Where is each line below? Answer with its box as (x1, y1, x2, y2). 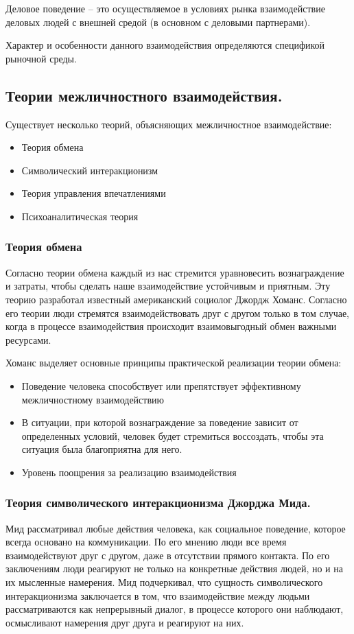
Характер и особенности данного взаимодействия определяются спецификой (5, 38, 325, 52)
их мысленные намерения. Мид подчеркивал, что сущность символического (5, 575, 323, 589)
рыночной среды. (5, 51, 77, 65)
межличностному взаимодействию (21, 392, 165, 406)
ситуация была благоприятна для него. (21, 442, 182, 456)
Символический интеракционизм (21, 163, 158, 177)
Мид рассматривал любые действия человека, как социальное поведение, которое (5, 521, 346, 535)
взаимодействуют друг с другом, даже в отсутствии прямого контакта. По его (5, 548, 330, 562)
